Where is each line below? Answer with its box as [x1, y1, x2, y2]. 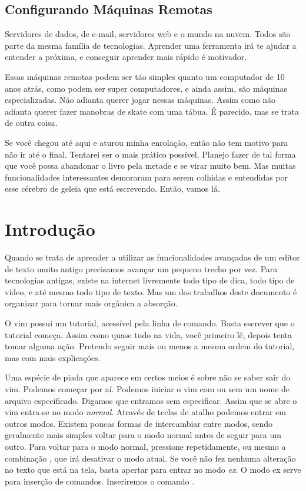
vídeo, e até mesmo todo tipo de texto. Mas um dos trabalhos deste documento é [5, 285, 297, 298]
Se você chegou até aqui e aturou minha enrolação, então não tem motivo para [5, 136, 288, 148]
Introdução [5, 217, 95, 241]
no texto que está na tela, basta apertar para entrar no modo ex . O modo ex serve [5, 463, 301, 476]
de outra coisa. [5, 116, 58, 129]
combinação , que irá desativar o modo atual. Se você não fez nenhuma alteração [5, 452, 296, 464]
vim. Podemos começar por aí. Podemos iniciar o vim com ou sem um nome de [5, 382, 290, 395]
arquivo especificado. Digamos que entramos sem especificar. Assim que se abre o [5, 394, 297, 406]
